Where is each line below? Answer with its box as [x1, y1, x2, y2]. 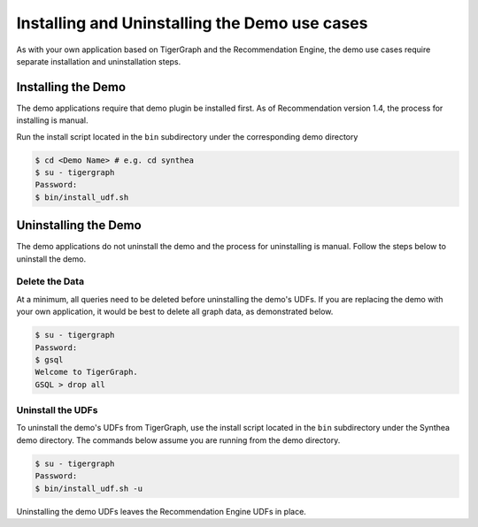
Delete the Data [16, 275, 84, 287]
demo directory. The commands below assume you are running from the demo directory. [16, 434, 341, 446]
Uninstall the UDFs [16, 404, 98, 416]
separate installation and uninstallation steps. [16, 56, 181, 66]
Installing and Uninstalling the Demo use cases [16, 13, 368, 33]
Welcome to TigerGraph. [35, 367, 139, 378]
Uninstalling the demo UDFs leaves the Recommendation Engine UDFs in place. [16, 506, 307, 516]
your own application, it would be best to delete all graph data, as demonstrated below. [16, 306, 334, 317]
